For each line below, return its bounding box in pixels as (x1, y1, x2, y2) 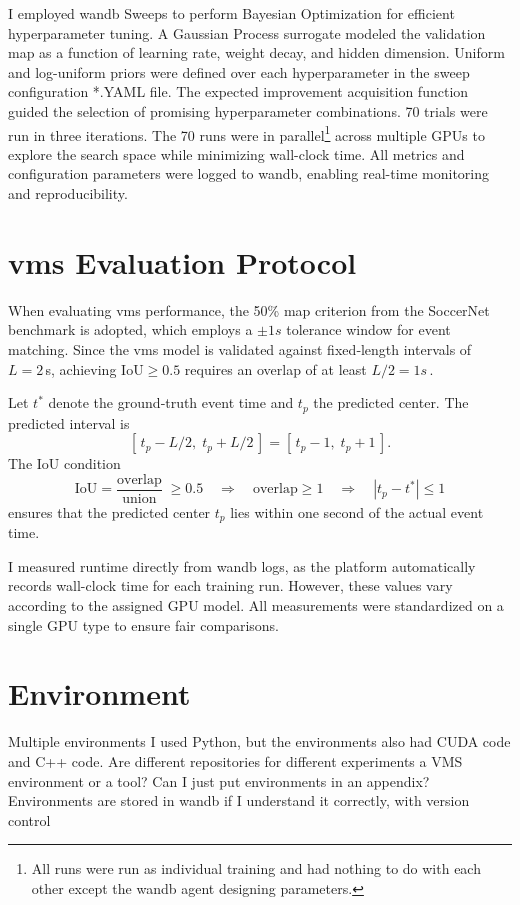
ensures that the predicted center (8, 501, 211, 522)
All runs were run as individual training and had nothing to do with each (31, 858, 481, 879)
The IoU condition (8, 453, 121, 474)
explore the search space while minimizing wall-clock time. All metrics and (8, 143, 465, 164)
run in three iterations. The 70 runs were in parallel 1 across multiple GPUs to (8, 121, 485, 145)
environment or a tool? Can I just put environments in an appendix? (8, 770, 430, 791)
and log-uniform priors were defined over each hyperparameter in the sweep (8, 61, 470, 82)
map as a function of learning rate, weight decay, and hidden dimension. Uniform (8, 42, 505, 63)
